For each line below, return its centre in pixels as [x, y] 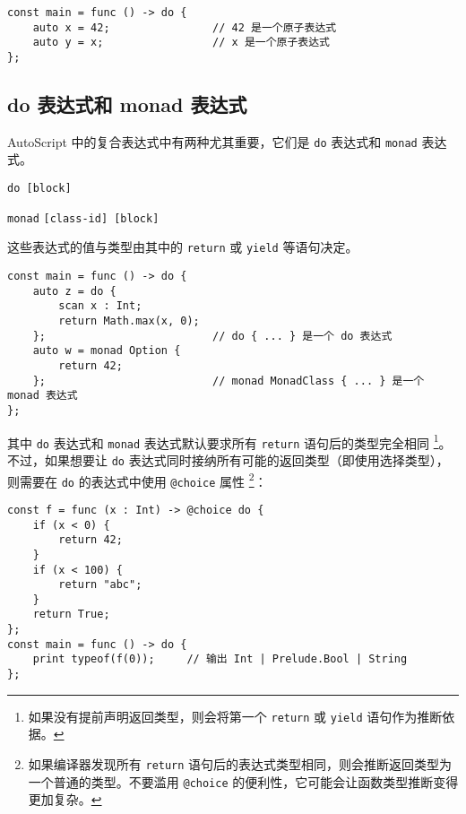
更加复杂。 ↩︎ [65, 799]
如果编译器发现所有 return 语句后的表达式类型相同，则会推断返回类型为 [240, 764]
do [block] [39, 189]
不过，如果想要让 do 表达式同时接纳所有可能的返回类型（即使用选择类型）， [228, 459]
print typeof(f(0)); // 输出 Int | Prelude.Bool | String [220, 659]
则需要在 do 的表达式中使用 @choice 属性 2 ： [137, 480]
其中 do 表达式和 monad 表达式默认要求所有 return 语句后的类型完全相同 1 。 [229, 441]
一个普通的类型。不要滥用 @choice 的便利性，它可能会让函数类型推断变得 [243, 781]
